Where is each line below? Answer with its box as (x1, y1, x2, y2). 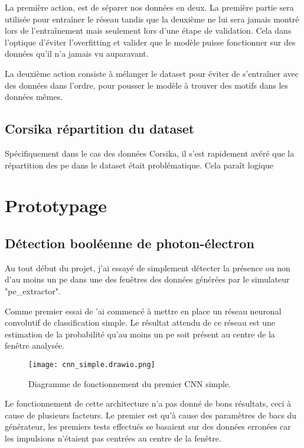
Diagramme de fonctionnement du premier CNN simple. (28, 377, 231, 389)
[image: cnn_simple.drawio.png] (28, 360, 155, 369)
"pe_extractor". (5, 284, 61, 297)
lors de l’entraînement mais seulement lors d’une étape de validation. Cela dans (5, 24, 292, 37)
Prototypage (5, 193, 107, 217)
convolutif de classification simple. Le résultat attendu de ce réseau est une (5, 316, 276, 329)
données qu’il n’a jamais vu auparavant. (5, 47, 149, 60)
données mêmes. (5, 90, 63, 103)
